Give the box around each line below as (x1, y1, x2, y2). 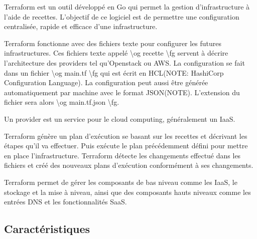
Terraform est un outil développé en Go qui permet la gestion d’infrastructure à (4, 2, 250, 12)
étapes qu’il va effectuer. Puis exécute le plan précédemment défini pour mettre (4, 140, 248, 151)
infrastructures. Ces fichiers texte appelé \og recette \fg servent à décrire (4, 48, 228, 58)
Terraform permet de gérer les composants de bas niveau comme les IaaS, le (4, 176, 237, 187)
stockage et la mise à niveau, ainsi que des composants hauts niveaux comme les (4, 186, 251, 197)
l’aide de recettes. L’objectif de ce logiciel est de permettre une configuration (4, 11, 239, 22)
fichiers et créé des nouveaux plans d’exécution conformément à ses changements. (4, 160, 253, 170)
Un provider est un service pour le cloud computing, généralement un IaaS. (4, 113, 235, 124)
